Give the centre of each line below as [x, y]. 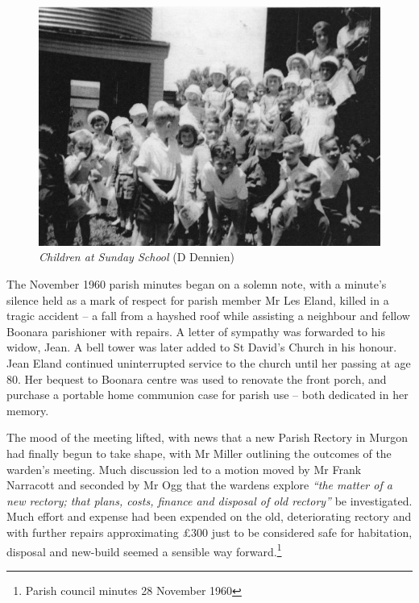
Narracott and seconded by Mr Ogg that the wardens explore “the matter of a [199, 485]
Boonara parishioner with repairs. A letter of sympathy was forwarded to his [196, 331]
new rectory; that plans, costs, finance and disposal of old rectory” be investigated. [209, 500]
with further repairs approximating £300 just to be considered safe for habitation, [209, 532]
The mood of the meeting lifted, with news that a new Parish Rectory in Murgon [207, 437]
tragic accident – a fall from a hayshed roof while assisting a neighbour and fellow [208, 316]
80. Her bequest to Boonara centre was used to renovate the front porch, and [197, 378]
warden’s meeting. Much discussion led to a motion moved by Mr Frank [184, 469]
